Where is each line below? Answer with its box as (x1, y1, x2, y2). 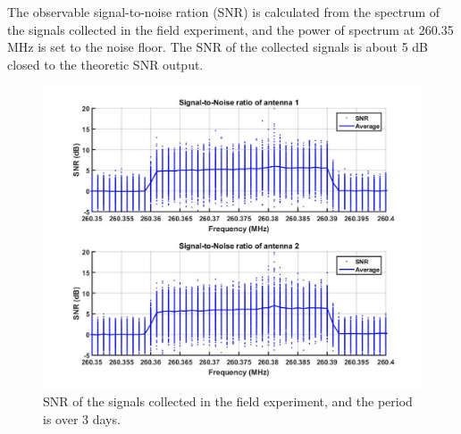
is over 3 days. (43, 409, 121, 428)
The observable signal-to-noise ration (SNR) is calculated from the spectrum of (7, 3, 440, 21)
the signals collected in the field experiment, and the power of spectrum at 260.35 (7, 20, 454, 38)
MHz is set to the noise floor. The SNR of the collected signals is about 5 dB (7, 38, 429, 56)
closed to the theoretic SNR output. (7, 54, 204, 73)
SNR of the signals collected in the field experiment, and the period (43, 392, 413, 411)
